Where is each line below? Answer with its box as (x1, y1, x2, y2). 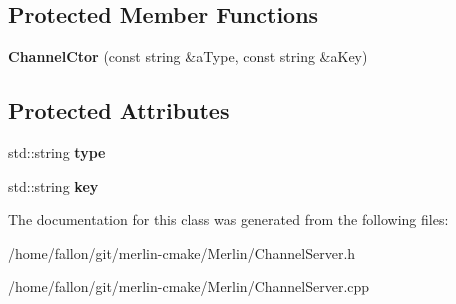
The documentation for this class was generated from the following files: (8, 209, 449, 230)
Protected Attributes (8, 95, 230, 126)
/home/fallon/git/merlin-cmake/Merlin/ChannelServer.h (8, 242, 356, 263)
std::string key (8, 175, 99, 196)
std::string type (8, 142, 106, 162)
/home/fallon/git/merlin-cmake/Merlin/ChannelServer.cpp (8, 276, 370, 297)
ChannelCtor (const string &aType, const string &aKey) (8, 46, 368, 67)
